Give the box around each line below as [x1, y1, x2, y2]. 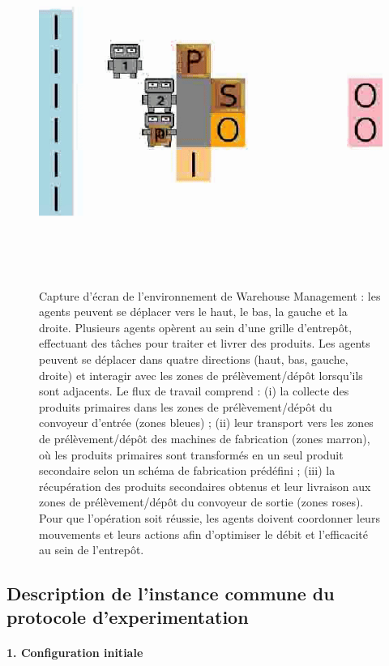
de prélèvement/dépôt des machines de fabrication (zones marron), [39, 429, 370, 446]
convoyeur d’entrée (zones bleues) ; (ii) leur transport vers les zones [39, 414, 374, 431]
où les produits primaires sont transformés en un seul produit [39, 446, 344, 463]
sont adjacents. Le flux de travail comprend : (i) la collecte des [39, 382, 349, 399]
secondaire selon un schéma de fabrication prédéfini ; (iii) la [39, 462, 336, 479]
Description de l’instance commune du [6, 581, 335, 606]
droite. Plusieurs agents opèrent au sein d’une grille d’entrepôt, [39, 318, 353, 335]
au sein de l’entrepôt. [39, 541, 144, 558]
